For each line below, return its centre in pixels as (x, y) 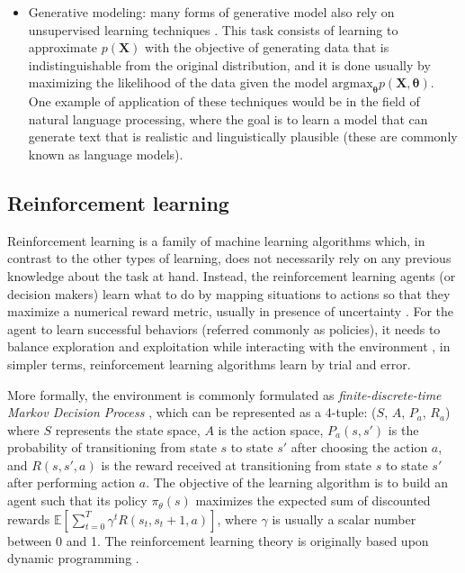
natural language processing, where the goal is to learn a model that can (228, 118)
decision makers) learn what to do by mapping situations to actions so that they (229, 293)
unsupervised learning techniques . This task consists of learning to (213, 29)
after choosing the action (359, 447)
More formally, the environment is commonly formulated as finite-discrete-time (224, 394)
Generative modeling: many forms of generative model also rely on (211, 12)
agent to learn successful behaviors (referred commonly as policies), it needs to (224, 328)
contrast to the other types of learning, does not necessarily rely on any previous (229, 258)
